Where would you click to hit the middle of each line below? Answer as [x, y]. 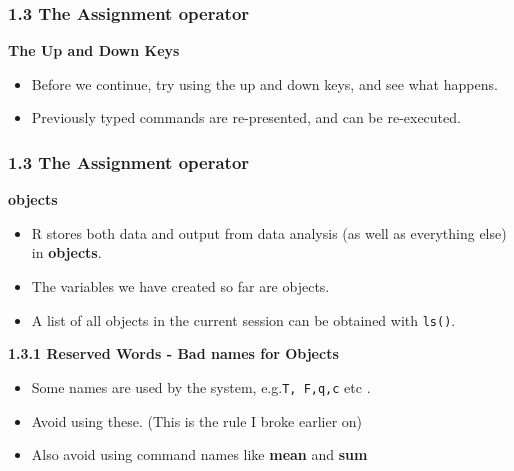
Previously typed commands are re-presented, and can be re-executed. [246, 117]
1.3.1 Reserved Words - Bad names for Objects [173, 353]
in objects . [66, 252]
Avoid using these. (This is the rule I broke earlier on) [197, 420]
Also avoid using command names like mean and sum [199, 454]
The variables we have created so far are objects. [180, 286]
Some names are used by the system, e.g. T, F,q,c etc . [201, 386]
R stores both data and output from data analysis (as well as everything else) [269, 232]
